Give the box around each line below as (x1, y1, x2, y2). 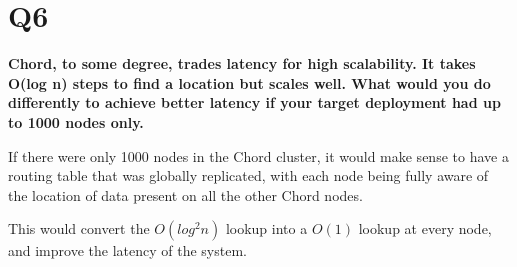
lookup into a (225, 218, 308, 239)
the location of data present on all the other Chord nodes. (8, 184, 363, 205)
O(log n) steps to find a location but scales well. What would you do (8, 72, 491, 93)
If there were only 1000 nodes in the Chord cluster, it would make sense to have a (8, 145, 509, 166)
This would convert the (8, 218, 150, 239)
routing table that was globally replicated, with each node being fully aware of (8, 165, 489, 186)
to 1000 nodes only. (8, 111, 144, 132)
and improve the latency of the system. (8, 240, 247, 261)
